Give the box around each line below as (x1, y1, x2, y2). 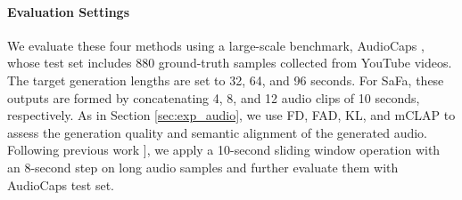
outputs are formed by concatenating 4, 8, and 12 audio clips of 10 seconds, (7, 88, 420, 107)
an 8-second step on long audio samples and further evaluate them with (7, 157, 399, 176)
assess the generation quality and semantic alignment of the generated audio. (7, 123, 428, 141)
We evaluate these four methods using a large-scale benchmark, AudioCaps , (7, 36, 425, 54)
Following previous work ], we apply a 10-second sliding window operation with (7, 140, 441, 159)
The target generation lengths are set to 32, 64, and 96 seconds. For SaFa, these (7, 70, 444, 89)
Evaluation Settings (7, 2, 129, 20)
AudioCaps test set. (7, 175, 114, 194)
